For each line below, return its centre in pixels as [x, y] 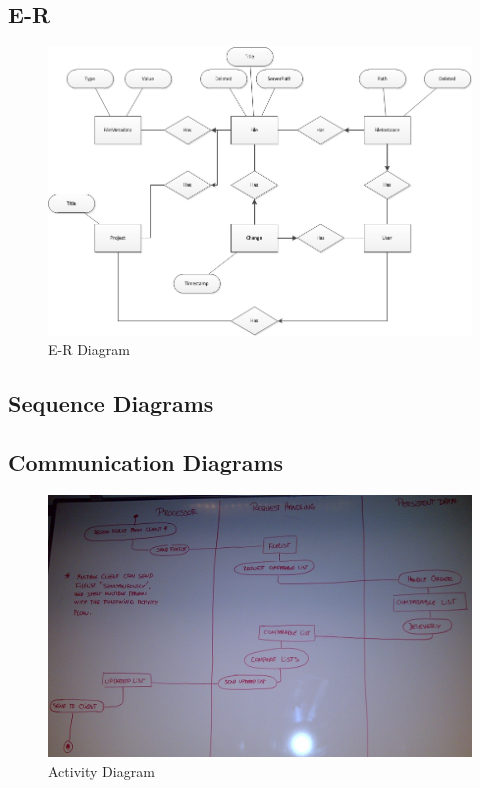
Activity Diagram [101, 770]
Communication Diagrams [146, 461]
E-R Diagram [89, 349]
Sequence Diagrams [111, 403]
